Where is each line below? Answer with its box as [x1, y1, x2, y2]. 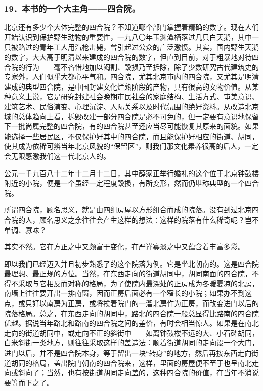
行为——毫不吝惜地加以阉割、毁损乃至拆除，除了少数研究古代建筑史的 [25, 61, 259, 72]
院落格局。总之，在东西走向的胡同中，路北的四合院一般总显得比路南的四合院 [4, 308, 259, 318]
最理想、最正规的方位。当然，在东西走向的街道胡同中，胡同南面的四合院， [4, 268, 252, 279]
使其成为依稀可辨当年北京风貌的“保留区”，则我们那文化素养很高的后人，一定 [4, 141, 259, 151]
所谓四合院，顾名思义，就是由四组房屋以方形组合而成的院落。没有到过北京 [4, 204, 252, 215]
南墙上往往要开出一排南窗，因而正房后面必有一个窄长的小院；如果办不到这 [4, 288, 252, 298]
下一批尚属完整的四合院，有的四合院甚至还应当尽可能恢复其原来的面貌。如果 [4, 121, 259, 132]
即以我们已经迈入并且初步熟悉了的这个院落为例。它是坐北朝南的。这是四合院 [4, 258, 259, 269]
